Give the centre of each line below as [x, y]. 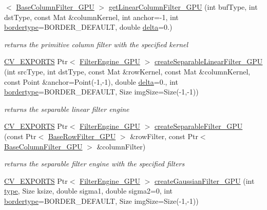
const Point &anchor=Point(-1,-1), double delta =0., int [91, 81]
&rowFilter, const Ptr [164, 136]
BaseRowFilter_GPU [82, 136]
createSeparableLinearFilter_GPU [208, 61]
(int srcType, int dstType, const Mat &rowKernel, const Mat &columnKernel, [127, 71]
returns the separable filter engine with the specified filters [94, 164]
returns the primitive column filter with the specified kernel [96, 44]
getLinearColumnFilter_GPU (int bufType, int [183, 7]
